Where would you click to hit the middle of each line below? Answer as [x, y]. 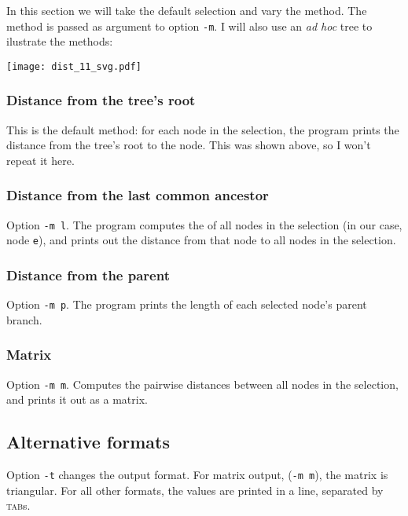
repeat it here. [40, 160]
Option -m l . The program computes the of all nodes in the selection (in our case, [204, 224]
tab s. [18, 505]
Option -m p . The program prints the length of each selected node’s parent [187, 304]
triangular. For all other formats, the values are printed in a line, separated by [195, 490]
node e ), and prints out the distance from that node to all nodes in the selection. [201, 240]
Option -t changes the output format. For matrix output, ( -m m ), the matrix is [197, 475]
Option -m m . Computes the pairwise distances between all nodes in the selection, [202, 384]
